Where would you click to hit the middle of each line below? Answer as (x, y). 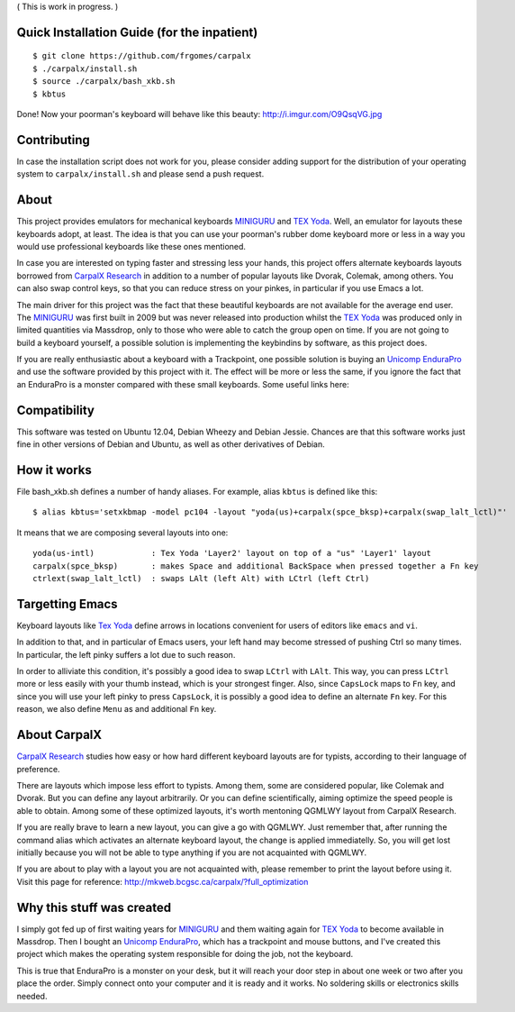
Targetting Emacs (67, 604)
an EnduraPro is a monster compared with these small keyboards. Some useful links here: (183, 384)
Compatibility (55, 410)
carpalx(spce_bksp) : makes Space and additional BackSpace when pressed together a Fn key (256, 566)
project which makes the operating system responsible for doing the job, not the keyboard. (185, 954)
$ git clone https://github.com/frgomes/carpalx (142, 56)
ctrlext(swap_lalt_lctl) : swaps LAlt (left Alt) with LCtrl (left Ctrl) (201, 579)
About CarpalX (59, 735)
